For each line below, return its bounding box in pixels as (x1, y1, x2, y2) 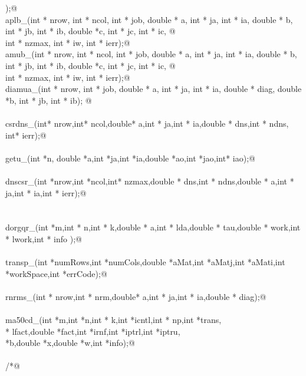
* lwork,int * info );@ (5, 232, 82, 245)
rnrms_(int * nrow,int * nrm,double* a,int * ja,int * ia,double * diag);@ (5, 290, 266, 302)
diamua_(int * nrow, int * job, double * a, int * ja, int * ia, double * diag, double (5, 83, 302, 95)
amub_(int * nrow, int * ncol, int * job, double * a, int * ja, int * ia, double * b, (5, 48, 297, 60)
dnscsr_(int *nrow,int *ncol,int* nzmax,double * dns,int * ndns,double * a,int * (5, 174, 294, 187)
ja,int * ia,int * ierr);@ (5, 186, 87, 199)
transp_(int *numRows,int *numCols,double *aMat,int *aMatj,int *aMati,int (5, 256, 285, 268)
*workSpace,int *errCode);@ (5, 267, 107, 279)
